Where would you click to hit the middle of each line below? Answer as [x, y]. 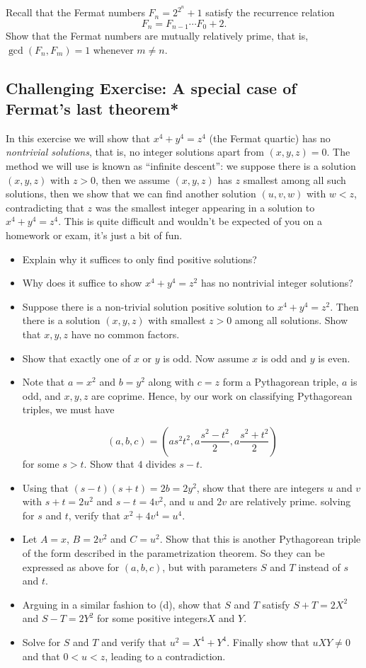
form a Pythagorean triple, [281, 382]
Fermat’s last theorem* [92, 109]
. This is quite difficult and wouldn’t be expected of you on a [190, 221]
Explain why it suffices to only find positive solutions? [139, 259]
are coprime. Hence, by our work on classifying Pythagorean [222, 395]
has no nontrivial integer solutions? [277, 283]
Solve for [41, 641]
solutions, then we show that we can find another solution [131, 194]
